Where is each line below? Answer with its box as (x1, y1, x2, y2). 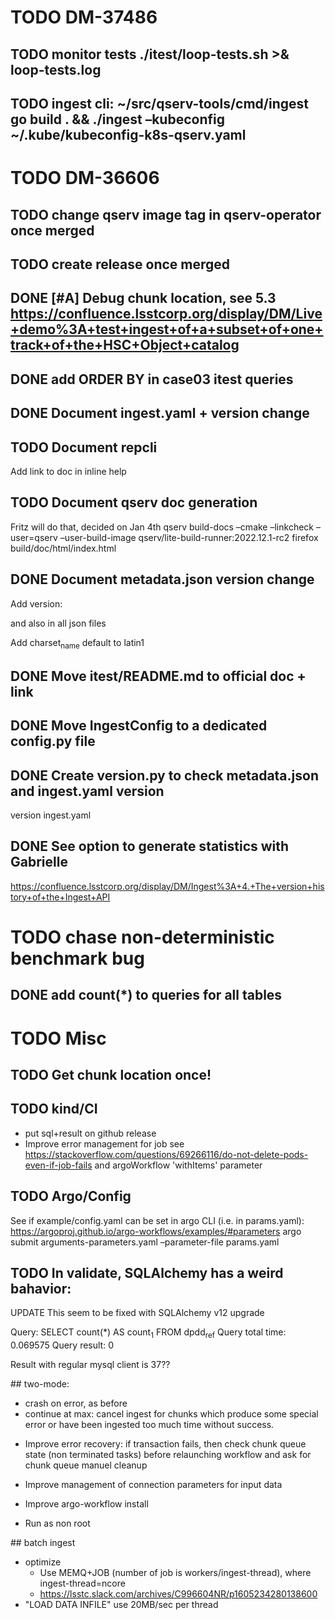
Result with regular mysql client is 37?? (10, 1359, 171, 1371)
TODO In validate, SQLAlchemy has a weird (10, 1264, 284, 1281)
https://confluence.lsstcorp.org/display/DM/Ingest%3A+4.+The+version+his (10, 880, 325, 892)
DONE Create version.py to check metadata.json (10, 767, 319, 784)
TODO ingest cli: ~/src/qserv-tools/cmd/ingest (10, 95, 309, 112)
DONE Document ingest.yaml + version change (10, 405, 310, 422)
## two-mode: (10, 1378, 70, 1390)
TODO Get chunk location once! (10, 1066, 212, 1083)
